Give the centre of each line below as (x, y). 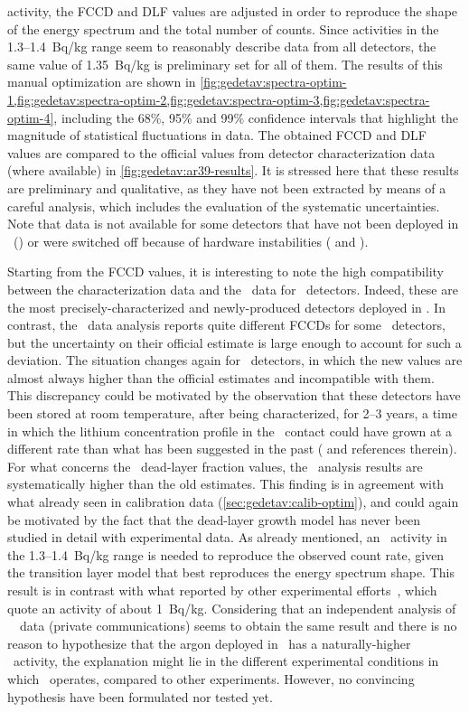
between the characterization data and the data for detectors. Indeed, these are (233, 289)
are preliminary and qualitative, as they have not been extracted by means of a (227, 187)
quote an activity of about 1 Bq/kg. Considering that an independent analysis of (232, 608)
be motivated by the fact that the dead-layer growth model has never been (214, 519)
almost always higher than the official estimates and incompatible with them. (221, 377)
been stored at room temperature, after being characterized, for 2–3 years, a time (232, 413)
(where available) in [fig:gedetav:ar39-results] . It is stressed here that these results (233, 170)
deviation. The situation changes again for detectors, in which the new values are (235, 360)
